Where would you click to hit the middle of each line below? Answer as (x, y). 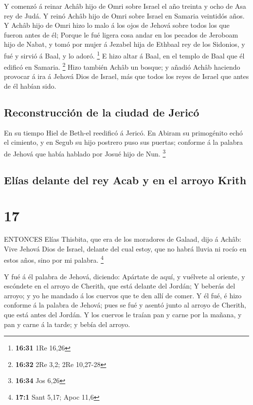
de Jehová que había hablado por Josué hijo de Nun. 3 (85, 153)
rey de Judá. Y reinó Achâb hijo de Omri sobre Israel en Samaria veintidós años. (124, 15)
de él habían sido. (30, 86)
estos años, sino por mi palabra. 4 (54, 259)
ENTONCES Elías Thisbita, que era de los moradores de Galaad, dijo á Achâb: (123, 239)
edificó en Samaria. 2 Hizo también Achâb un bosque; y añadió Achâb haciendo (122, 66)
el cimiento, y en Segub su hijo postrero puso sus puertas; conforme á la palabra (124, 142)
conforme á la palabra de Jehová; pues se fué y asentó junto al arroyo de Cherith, (125, 305)
